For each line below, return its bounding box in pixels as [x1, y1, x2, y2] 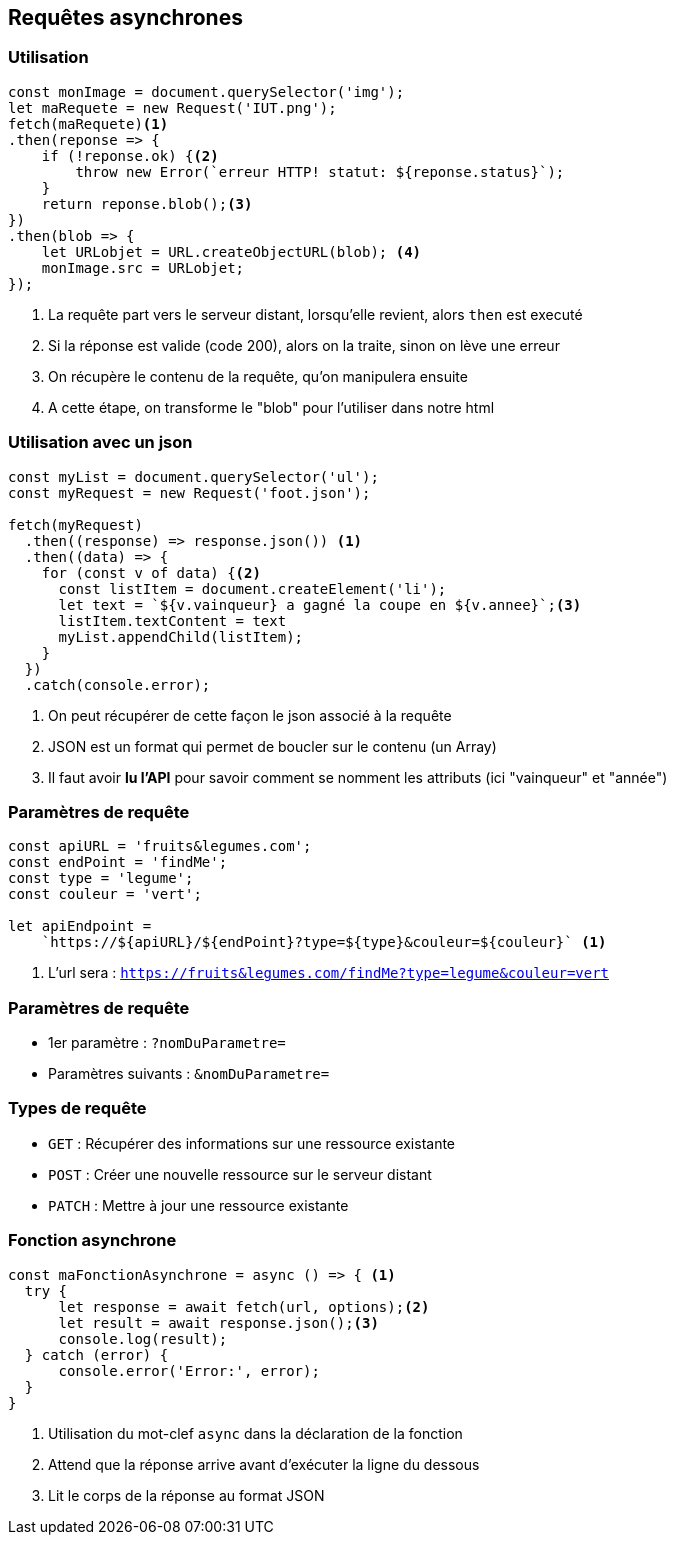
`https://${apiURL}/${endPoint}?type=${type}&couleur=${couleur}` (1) [41, 934, 607, 951]
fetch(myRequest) [8, 516, 143, 533]
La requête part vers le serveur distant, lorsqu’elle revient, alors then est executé [48, 305, 583, 323]
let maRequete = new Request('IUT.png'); [8, 99, 337, 116]
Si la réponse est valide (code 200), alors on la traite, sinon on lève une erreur [48, 336, 560, 354]
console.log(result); [58, 1330, 228, 1347]
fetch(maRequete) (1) [8, 115, 169, 132]
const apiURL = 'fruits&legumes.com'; [8, 838, 312, 855]
